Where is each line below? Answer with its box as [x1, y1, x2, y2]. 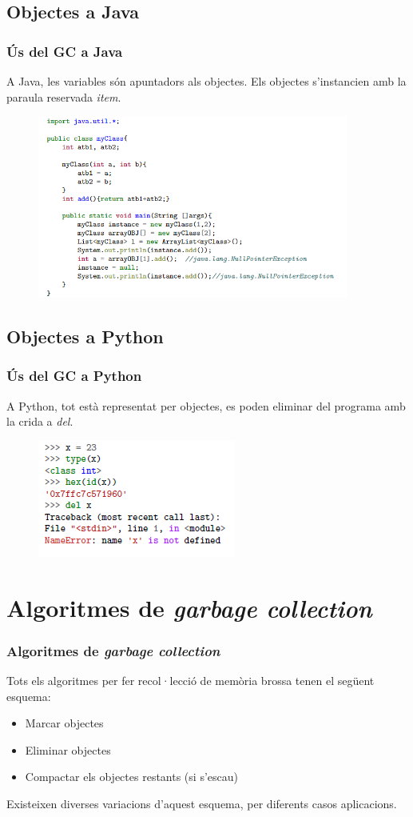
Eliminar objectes [25, 741, 111, 758]
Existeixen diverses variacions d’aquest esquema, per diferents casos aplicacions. [6, 795, 397, 811]
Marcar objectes [25, 715, 104, 731]
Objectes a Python [6, 323, 164, 348]
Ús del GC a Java [6, 41, 123, 61]
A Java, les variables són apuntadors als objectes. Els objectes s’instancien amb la [6, 73, 407, 89]
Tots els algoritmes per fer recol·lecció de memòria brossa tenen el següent [6, 671, 375, 688]
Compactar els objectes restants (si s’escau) [25, 768, 238, 785]
